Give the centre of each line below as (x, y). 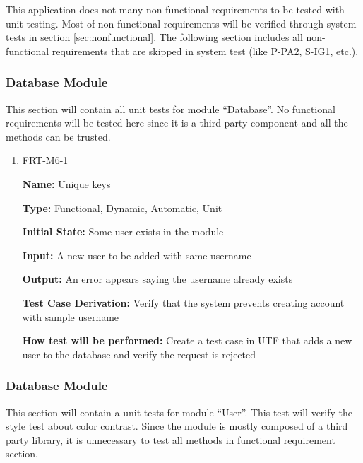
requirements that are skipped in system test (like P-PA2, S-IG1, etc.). (205, 51)
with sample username (71, 316)
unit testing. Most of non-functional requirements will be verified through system (181, 23)
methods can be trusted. (58, 136)
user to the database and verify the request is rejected (139, 354)
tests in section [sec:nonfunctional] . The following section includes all (154, 37)
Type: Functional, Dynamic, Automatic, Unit (122, 207)
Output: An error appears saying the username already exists (157, 279)
